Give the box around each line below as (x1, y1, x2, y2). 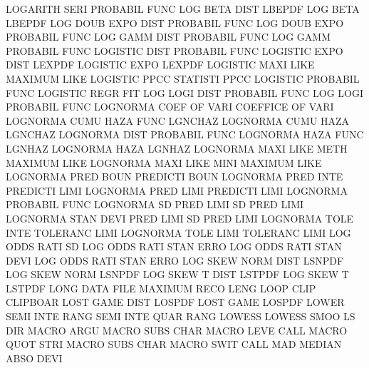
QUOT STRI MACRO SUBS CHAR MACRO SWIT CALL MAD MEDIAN (6, 337, 342, 352)
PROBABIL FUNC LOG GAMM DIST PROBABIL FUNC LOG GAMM (6, 29, 331, 44)
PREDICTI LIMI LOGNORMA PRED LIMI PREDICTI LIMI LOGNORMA (6, 183, 348, 198)
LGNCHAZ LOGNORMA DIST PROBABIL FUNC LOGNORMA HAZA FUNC (6, 127, 364, 142)
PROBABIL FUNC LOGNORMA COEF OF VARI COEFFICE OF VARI (6, 99, 334, 114)
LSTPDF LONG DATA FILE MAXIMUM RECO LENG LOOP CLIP (6, 280, 316, 295)
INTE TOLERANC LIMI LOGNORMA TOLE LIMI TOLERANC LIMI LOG (6, 225, 351, 240)
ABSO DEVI (6, 350, 63, 365)
